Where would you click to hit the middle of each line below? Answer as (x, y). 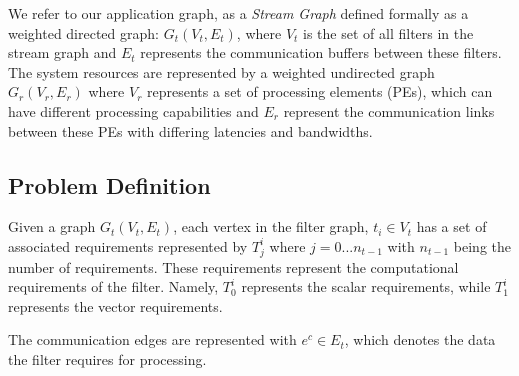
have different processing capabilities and (133, 110)
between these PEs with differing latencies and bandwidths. (190, 130)
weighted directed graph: (83, 32)
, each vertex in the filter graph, (271, 226)
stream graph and (62, 52)
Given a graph (52, 226)
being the (482, 245)
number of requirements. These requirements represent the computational (233, 266)
